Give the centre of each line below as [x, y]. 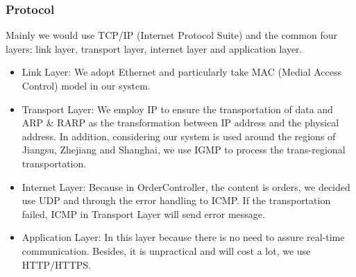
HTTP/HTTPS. [56, 264]
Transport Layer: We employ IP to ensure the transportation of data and [177, 109]
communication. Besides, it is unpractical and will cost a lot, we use [166, 250]
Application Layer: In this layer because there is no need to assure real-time [183, 237]
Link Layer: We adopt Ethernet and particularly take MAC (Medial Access [181, 72]
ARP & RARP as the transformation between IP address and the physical [180, 123]
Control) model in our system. [86, 85]
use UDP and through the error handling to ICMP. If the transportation [176, 200]
